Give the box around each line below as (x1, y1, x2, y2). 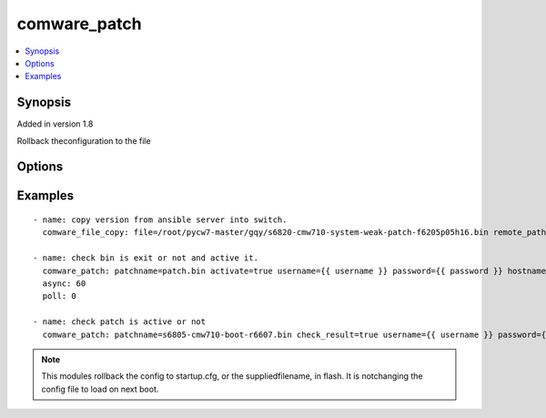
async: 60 (42, 279, 86, 289)
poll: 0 (42, 291, 76, 301)
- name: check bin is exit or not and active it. (33, 253, 259, 263)
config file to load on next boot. (41, 383, 159, 394)
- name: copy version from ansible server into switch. (33, 215, 288, 225)
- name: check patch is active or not (33, 317, 207, 327)
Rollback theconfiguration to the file (16, 135, 151, 146)
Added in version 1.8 (16, 118, 94, 129)
